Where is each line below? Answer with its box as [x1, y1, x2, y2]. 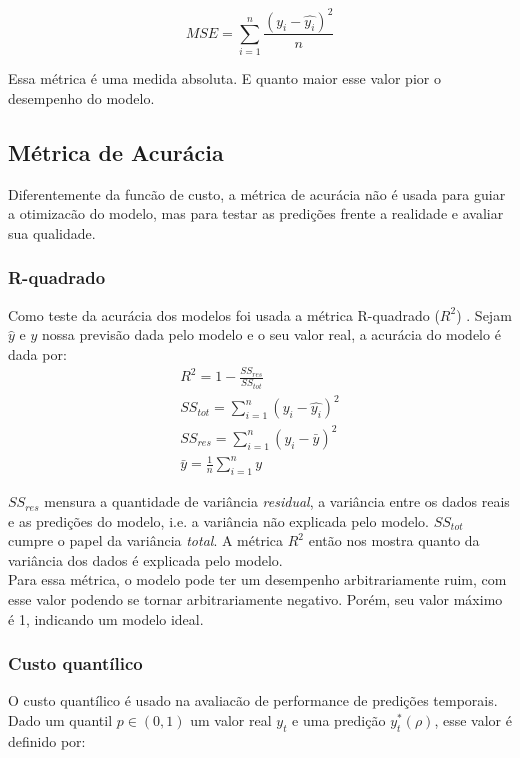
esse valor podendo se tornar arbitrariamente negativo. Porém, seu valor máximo [8, 589, 503, 610]
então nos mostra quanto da [308, 530, 480, 551]
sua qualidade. [8, 222, 96, 243]
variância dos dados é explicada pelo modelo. [8, 549, 283, 570]
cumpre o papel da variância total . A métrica [8, 530, 284, 551]
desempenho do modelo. [8, 87, 155, 108]
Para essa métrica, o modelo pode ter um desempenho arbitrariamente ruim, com [8, 569, 507, 590]
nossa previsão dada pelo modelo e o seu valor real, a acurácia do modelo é [41, 324, 501, 345]
